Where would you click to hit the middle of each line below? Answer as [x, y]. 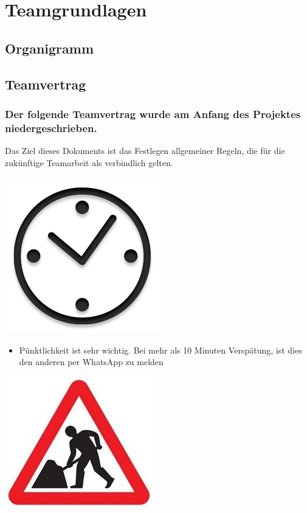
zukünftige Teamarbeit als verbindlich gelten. [89, 162]
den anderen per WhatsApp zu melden [91, 362]
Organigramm [50, 48]
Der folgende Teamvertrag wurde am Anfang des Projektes [153, 113]
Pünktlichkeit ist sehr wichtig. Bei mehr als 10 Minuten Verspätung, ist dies [160, 350]
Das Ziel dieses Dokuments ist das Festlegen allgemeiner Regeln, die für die [145, 151]
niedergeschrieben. [51, 127]
